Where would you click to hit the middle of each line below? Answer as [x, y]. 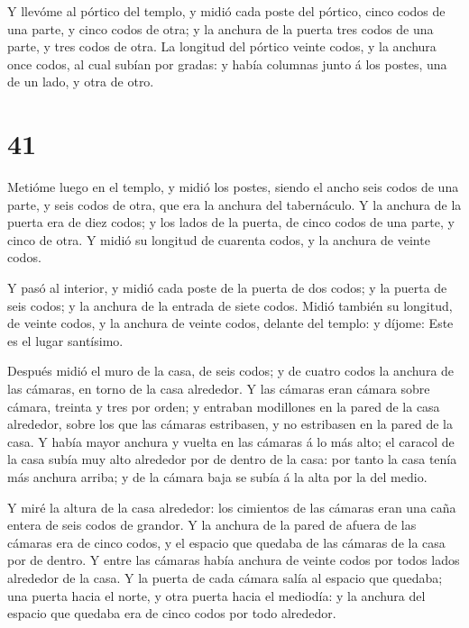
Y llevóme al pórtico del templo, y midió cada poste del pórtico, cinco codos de [226, 11]
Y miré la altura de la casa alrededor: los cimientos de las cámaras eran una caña [232, 507]
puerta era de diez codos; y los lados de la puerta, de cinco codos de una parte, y [231, 222]
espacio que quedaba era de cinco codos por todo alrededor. [172, 613]
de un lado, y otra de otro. [81, 82]
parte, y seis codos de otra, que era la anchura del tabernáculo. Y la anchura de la [234, 204]
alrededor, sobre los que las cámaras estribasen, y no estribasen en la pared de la [230, 424]
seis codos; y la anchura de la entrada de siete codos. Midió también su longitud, [230, 305]
